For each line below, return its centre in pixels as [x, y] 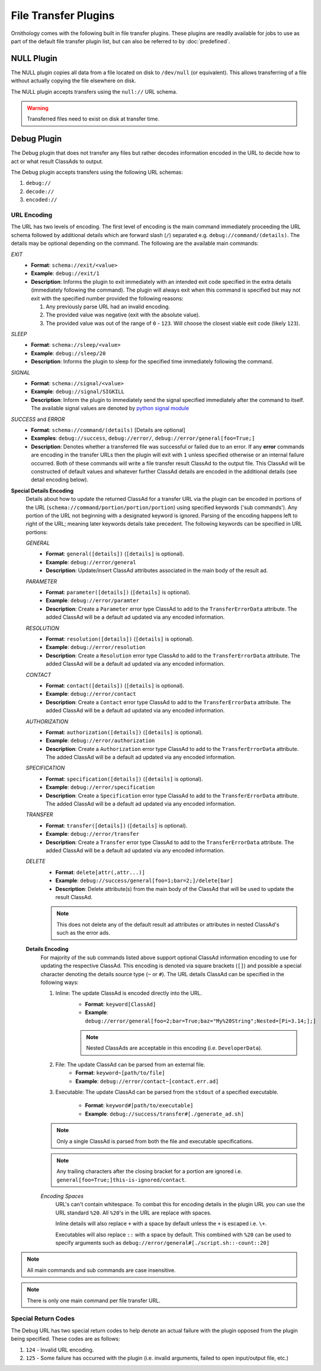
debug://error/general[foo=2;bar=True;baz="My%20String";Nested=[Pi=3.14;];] [200, 1021]
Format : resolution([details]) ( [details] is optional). [120, 639]
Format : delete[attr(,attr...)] [100, 872]
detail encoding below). [60, 480]
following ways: [60, 982]
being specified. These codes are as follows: [66, 1339]
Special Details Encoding [42, 490]
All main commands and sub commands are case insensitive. [101, 1270]
